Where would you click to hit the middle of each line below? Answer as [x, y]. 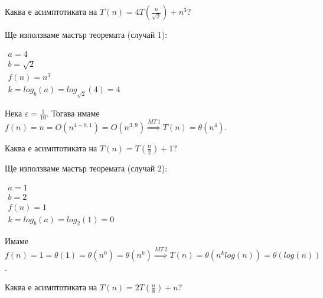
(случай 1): [147, 34]
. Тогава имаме [73, 113]
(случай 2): [147, 168]
